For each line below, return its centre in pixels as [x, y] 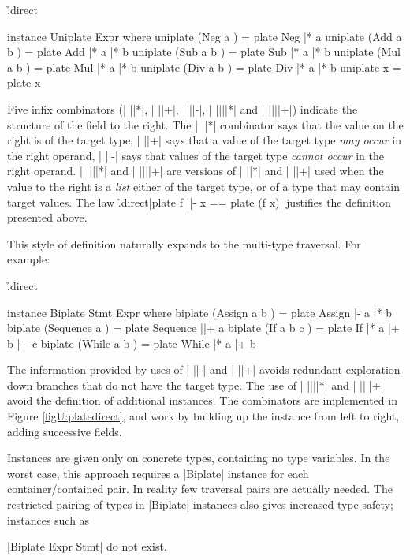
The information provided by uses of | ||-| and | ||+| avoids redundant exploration [204, 370]
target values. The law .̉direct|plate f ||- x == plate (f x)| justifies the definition [199, 202]
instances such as [48, 519]
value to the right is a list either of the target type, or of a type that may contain [203, 186]
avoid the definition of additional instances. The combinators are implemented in [202, 400]
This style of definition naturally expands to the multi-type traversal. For [184, 243]
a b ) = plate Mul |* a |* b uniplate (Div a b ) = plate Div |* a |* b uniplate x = [204, 67]
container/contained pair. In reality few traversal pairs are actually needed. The [200, 489]
